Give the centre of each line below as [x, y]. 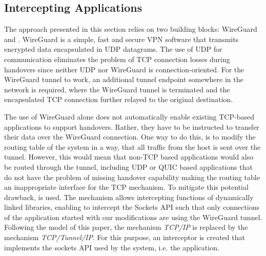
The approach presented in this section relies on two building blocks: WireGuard [131, 29]
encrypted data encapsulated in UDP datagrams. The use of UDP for [113, 49]
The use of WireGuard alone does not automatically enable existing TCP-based [129, 116]
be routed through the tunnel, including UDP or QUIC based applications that [128, 166]
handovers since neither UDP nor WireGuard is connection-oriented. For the [124, 69]
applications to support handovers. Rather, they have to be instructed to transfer [132, 126]
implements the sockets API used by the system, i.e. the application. [112, 247]
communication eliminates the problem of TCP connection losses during [117, 59]
